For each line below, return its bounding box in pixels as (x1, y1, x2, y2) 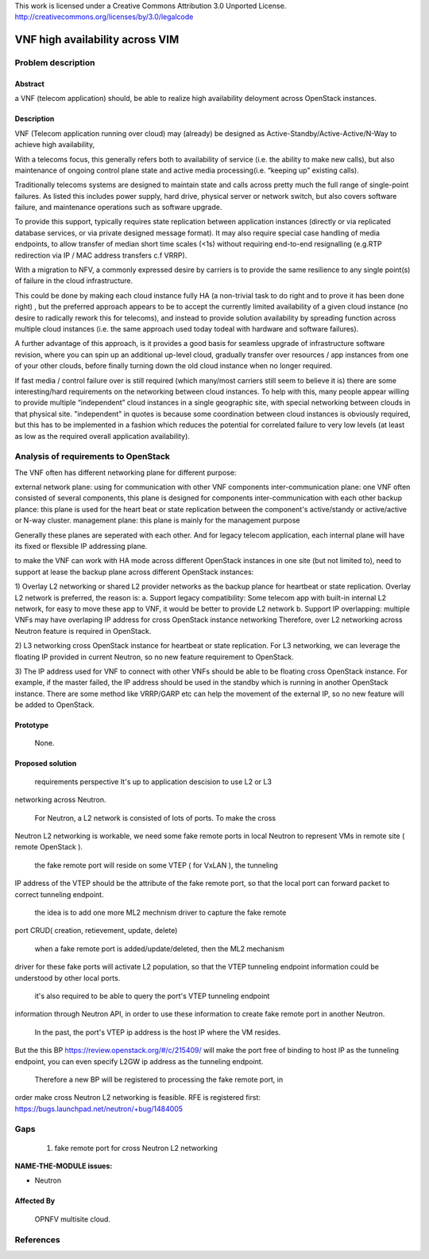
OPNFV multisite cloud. (34, 1214, 111, 1224)
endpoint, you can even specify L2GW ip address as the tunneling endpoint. (14, 1056, 264, 1066)
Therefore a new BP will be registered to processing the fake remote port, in (34, 1074, 284, 1084)
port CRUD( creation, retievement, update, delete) (14, 926, 178, 935)
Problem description (14, 57, 95, 68)
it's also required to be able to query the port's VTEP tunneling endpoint (34, 991, 270, 1001)
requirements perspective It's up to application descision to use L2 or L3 (34, 776, 272, 787)
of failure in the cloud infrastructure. (14, 276, 133, 286)
